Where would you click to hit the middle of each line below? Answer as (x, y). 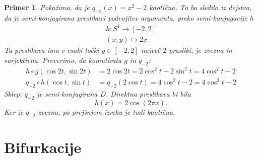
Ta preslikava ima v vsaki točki (52, 50)
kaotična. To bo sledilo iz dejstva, (201, 7)
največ (151, 50)
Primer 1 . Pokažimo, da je (47, 7)
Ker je (14, 111)
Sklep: (13, 93)
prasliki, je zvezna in (201, 50)
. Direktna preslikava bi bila (148, 93)
